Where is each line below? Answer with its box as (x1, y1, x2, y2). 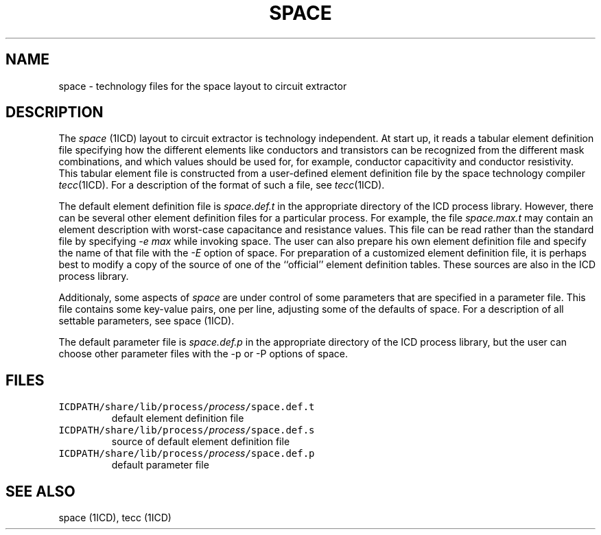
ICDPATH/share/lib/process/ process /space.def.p (58, 447, 315, 460)
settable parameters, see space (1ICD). (58, 315, 235, 327)
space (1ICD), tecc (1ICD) (58, 512, 172, 524)
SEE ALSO (5, 482, 75, 500)
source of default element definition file (111, 436, 290, 448)
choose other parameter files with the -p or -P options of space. (58, 348, 349, 360)
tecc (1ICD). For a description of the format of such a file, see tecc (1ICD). (58, 179, 385, 191)
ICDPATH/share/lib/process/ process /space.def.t (58, 401, 315, 413)
